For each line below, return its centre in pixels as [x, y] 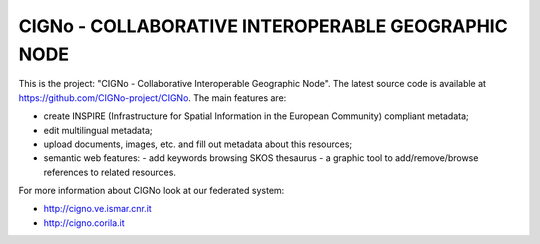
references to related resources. [110, 172]
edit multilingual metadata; [98, 130]
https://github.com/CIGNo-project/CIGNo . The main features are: [152, 97]
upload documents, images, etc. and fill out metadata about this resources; [198, 144]
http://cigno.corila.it [84, 222]
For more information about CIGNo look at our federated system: [151, 191]
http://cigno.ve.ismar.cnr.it [97, 209]
